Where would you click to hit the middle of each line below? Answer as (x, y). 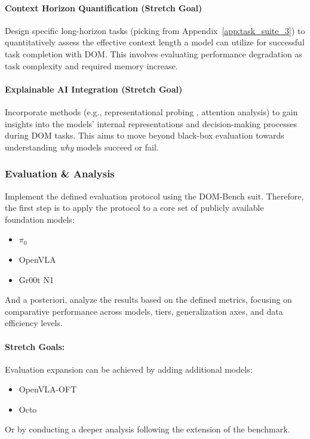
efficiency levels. (34, 323)
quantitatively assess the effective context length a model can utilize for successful (155, 42)
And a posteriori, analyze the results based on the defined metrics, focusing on (148, 300)
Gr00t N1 (36, 279)
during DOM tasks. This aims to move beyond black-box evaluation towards (145, 135)
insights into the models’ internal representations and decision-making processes (151, 123)
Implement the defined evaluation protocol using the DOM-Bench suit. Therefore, (154, 196)
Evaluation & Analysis (60, 174)
